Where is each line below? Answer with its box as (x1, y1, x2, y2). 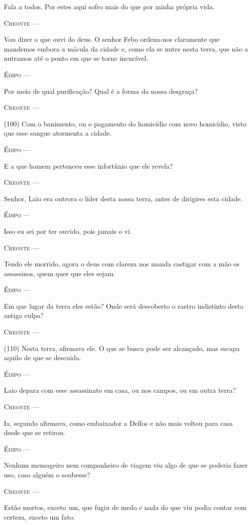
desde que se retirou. (4, 427, 65, 437)
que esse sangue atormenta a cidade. (4, 128, 112, 138)
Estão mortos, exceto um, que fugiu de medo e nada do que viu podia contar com (4, 502, 247, 512)
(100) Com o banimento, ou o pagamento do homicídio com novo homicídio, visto (4, 118, 247, 128)
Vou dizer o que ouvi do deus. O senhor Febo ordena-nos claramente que (4, 34, 220, 44)
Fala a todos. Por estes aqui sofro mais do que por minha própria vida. (4, 1, 215, 11)
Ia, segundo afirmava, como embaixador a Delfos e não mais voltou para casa (4, 418, 233, 428)
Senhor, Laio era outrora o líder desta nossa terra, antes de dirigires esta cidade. (4, 193, 243, 203)
